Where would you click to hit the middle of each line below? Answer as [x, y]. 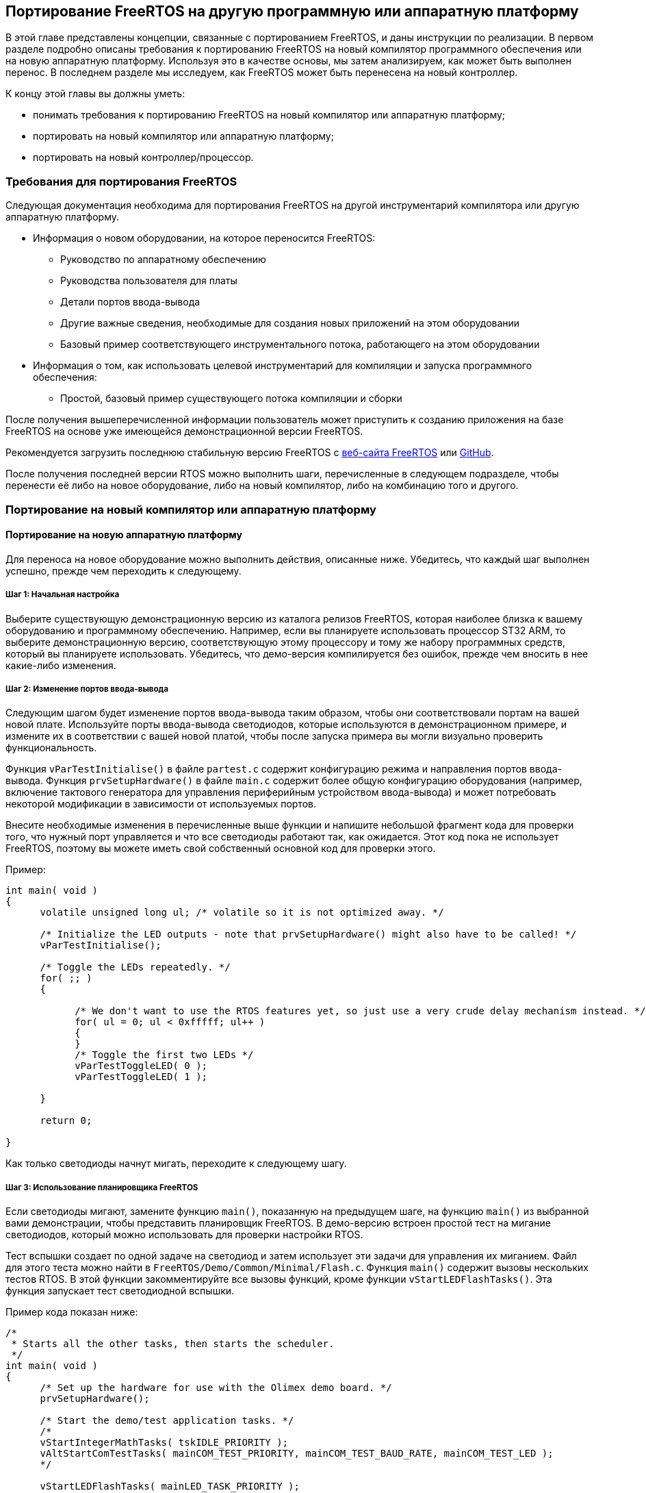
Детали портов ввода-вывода [130, 302]
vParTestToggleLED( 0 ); [141, 1066]
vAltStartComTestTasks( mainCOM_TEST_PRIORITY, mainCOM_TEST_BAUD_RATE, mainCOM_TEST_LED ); [297, 1454]
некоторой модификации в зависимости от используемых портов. [161, 804]
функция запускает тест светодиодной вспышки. [120, 1291]
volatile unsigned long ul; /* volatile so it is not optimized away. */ [242, 913]
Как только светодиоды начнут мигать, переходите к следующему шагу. [176, 1164]
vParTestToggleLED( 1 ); [141, 1077]
